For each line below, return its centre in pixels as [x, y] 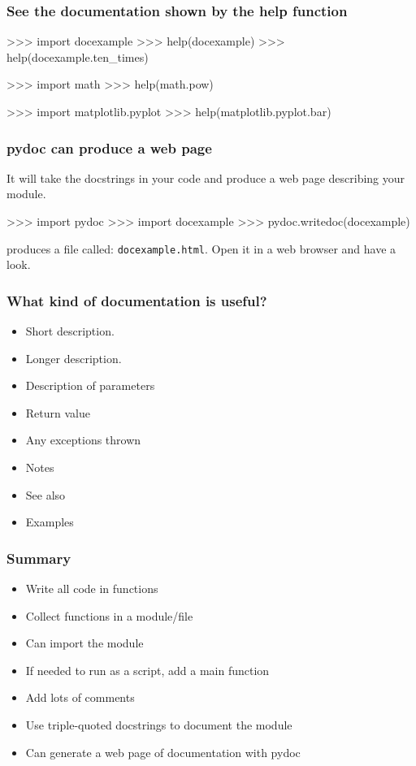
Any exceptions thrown [83, 440]
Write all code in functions [92, 589]
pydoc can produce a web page [109, 147]
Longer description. [74, 358]
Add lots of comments [80, 697]
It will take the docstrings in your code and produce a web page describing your [206, 177]
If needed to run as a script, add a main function [147, 670]
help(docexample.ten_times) [78, 56]
